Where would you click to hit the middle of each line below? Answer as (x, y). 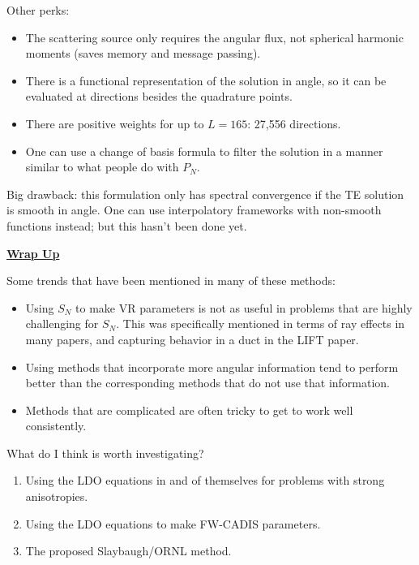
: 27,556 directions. (294, 123)
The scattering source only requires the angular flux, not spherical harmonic (214, 37)
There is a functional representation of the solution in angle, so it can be (206, 80)
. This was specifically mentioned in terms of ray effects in (261, 323)
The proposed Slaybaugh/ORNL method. (128, 551)
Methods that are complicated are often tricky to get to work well (189, 410)
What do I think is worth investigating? (105, 453)
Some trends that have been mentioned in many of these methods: (171, 280)
